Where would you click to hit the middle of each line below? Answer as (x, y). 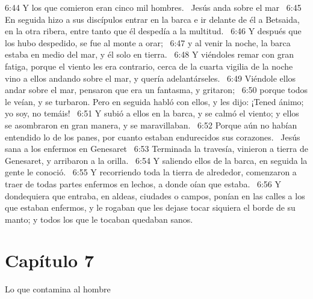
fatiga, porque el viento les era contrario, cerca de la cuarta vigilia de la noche (149, 66)
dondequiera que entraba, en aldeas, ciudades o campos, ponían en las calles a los (155, 195)
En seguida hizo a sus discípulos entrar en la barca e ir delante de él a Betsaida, (152, 19)
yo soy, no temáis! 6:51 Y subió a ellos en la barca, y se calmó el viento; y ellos (152, 113)
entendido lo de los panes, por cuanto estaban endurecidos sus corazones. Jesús (153, 137)
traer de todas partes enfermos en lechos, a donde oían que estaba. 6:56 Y (143, 183)
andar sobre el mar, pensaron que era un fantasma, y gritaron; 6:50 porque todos (156, 90)
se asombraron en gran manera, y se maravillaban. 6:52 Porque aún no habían (151, 125)
